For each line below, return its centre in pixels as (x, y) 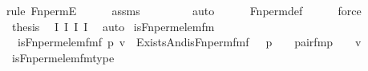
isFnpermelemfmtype (63, 57)
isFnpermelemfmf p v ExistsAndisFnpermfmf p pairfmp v (189, 42)
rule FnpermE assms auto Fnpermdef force (184, 10)
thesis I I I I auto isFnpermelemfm (113, 26)
